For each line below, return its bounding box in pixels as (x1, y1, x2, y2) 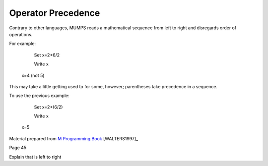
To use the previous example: (9, 93, 69, 99)
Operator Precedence (9, 7, 100, 18)
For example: (9, 41, 36, 47)
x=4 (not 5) (21, 72, 45, 78)
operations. (9, 31, 33, 37)
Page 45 (9, 145, 27, 151)
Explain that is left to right (9, 154, 62, 160)
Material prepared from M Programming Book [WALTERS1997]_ (9, 135, 138, 141)
